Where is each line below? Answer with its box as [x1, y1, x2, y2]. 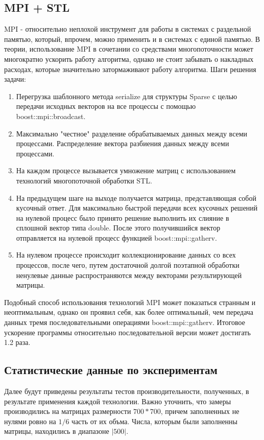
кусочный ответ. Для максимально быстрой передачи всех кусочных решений [16, 202, 258, 213]
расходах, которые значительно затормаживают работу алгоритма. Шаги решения [4, 63, 256, 74]
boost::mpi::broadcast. [16, 110, 86, 121]
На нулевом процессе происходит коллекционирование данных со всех [16, 249, 236, 260]
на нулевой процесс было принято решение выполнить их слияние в [16, 212, 229, 223]
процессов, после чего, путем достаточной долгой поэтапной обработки [16, 260, 239, 270]
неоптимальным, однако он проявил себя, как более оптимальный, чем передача [4, 307, 254, 317]
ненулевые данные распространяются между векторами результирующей [16, 269, 242, 280]
